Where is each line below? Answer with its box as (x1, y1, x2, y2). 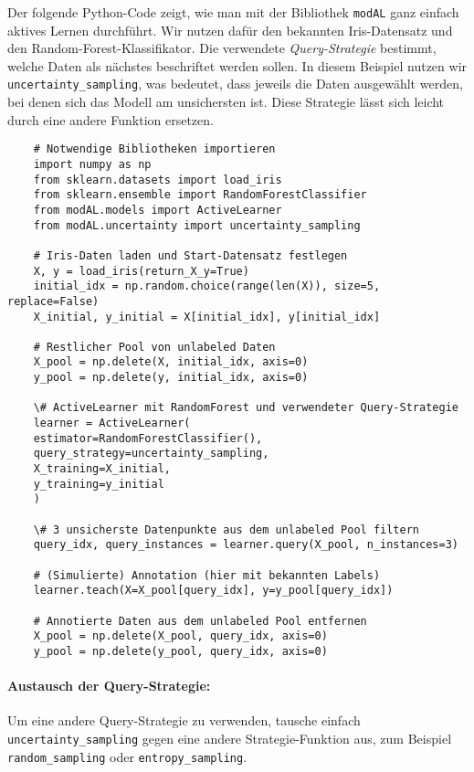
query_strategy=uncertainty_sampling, (33, 447, 269, 460)
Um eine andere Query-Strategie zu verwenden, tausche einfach (7, 711, 361, 730)
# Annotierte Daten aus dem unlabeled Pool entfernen (33, 614, 367, 628)
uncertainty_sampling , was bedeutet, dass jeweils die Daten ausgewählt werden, (7, 74, 463, 93)
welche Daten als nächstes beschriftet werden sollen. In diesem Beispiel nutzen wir (7, 56, 468, 75)
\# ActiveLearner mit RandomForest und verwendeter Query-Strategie (33, 401, 458, 415)
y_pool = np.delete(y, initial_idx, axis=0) (33, 371, 309, 385)
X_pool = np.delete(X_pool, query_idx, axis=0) (33, 629, 328, 643)
